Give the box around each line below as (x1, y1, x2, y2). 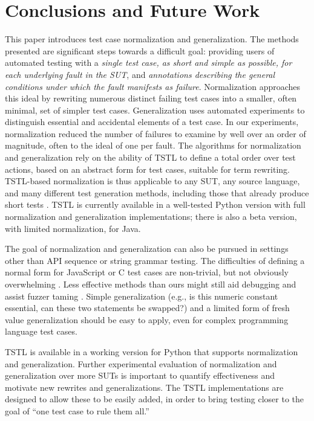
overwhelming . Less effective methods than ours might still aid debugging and (5, 278, 296, 290)
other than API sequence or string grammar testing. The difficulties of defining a (5, 254, 305, 266)
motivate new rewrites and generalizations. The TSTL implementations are (5, 381, 284, 393)
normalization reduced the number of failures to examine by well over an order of (5, 127, 306, 140)
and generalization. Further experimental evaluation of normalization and (5, 357, 277, 370)
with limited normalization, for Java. (5, 222, 141, 234)
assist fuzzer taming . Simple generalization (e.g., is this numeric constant (5, 289, 278, 302)
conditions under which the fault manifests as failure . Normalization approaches (5, 80, 301, 92)
